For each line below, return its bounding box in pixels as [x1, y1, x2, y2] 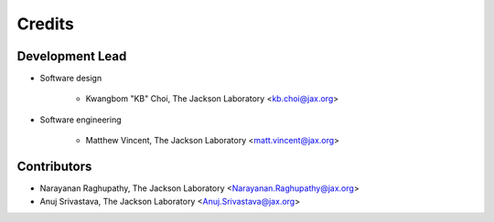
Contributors [16, 159, 92, 174]
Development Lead [16, 48, 127, 64]
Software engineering [39, 114, 122, 125]
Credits [16, 14, 75, 34]
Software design [39, 73, 102, 84]
